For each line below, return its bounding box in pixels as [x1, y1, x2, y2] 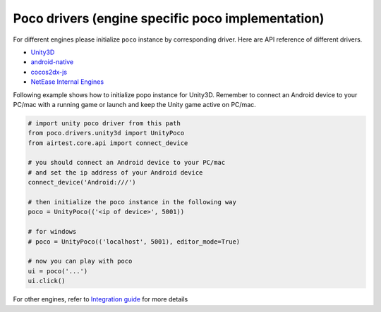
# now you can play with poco [28, 257, 133, 266]
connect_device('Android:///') [28, 178, 137, 187]
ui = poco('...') [28, 267, 88, 275]
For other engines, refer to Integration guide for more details [13, 295, 188, 304]
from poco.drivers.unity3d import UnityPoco [28, 129, 185, 137]
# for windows [28, 227, 77, 236]
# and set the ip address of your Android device [28, 168, 203, 176]
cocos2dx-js [30, 68, 67, 76]
